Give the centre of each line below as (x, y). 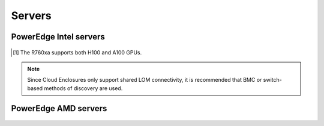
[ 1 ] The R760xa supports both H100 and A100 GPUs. (77, 52)
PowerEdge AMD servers (59, 108)
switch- (272, 80)
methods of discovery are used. (83, 88)
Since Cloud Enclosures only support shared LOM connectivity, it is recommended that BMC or (145, 80)
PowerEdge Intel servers (58, 37)
